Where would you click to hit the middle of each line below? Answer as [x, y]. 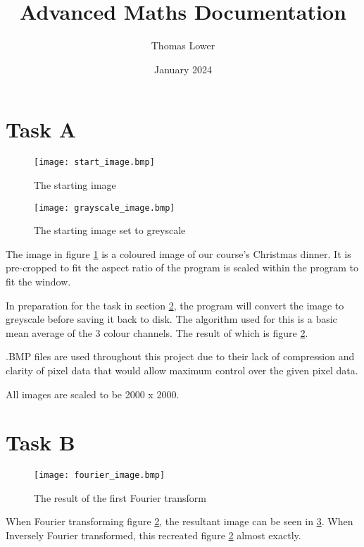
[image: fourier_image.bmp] [100, 475]
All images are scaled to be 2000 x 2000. [93, 394]
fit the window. [38, 281]
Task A [41, 129]
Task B [40, 442]
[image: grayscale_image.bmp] [105, 208]
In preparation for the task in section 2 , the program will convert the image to [175, 305]
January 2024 [183, 69]
